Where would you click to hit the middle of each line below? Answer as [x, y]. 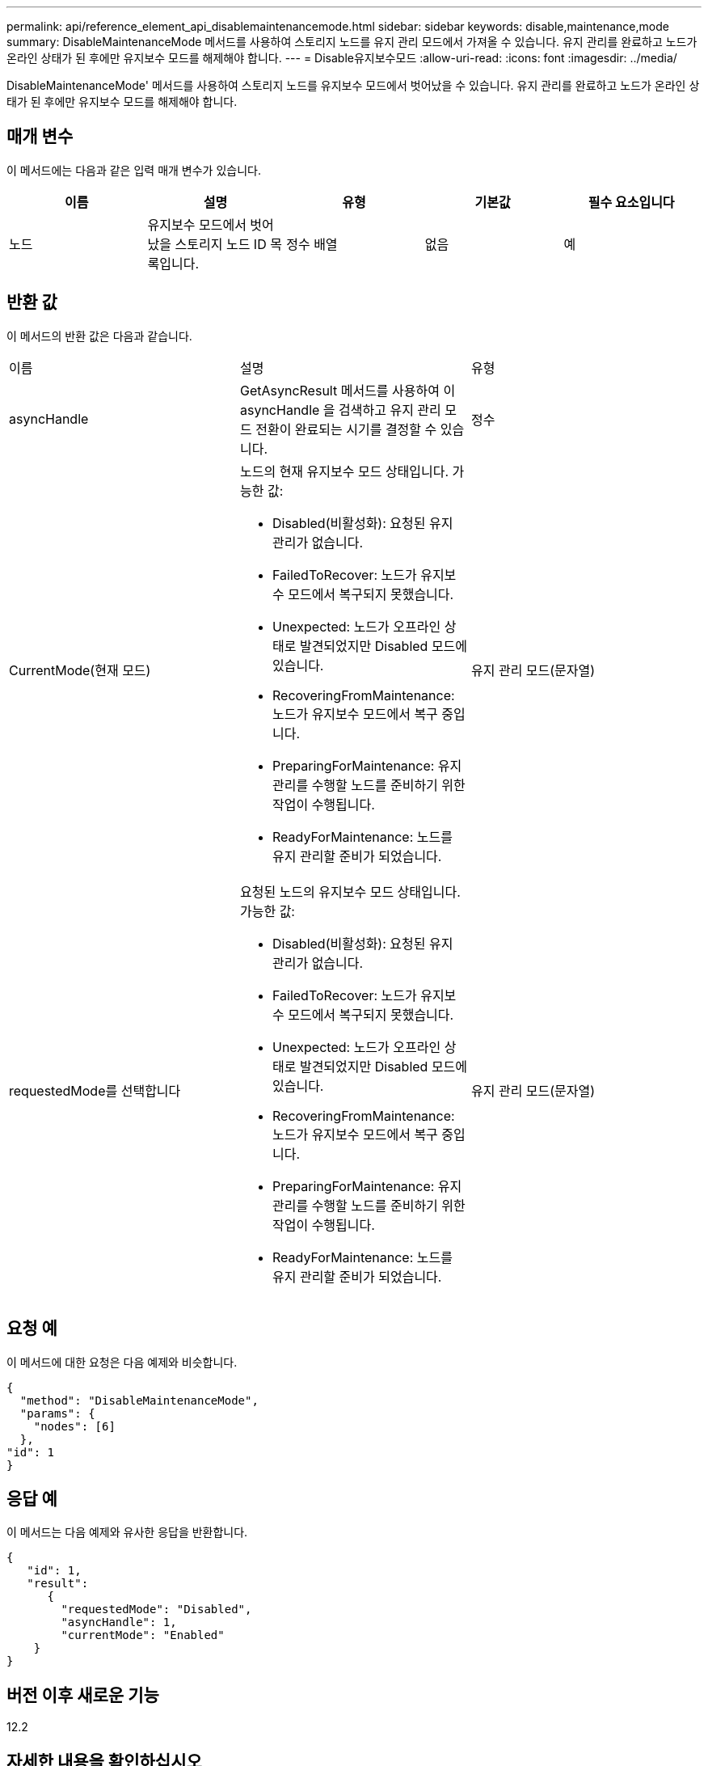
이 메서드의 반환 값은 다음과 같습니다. [99, 336]
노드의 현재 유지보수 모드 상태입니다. [344, 471]
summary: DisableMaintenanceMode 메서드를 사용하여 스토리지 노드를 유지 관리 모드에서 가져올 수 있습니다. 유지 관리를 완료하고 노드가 [352, 42]
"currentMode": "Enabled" [143, 1635]
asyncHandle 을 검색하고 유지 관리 [340, 410]
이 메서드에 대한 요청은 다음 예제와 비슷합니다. [122, 1362]
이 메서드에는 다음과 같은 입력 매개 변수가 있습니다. [134, 170]
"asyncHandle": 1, [119, 1622]
